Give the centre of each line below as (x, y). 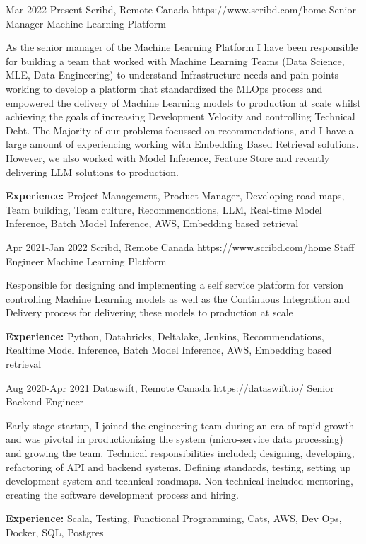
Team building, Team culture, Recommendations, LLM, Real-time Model (164, 209)
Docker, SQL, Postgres (55, 532)
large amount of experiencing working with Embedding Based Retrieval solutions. (182, 144)
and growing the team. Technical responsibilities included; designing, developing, (180, 453)
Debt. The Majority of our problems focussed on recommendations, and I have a (180, 130)
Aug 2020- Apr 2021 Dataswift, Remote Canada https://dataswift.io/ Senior (170, 387)
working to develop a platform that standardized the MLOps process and (164, 88)
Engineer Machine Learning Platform (86, 261)
